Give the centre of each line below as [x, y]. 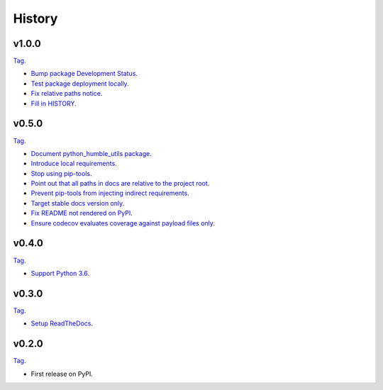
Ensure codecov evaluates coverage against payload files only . [123, 223]
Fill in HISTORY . [54, 104]
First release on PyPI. [62, 374]
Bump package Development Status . [84, 74]
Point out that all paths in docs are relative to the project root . [120, 184]
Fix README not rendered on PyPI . [82, 213]
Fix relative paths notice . [67, 94]
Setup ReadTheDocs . [62, 323]
